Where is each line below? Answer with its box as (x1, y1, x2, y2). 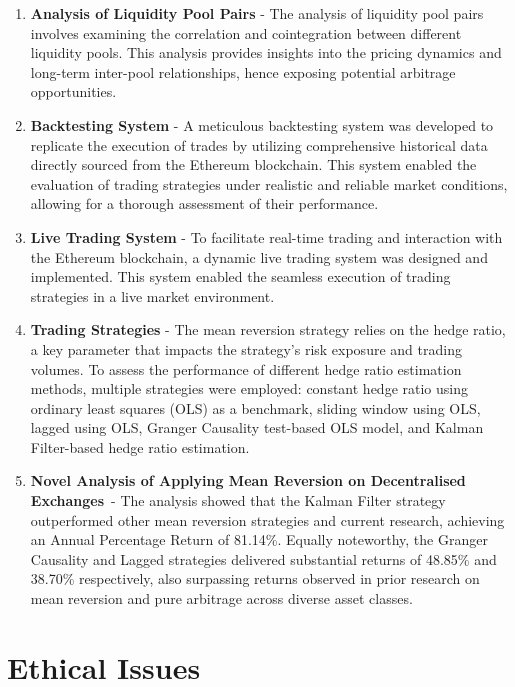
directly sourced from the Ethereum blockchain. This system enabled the (30, 154, 477, 175)
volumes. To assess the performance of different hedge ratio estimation (30, 358, 462, 379)
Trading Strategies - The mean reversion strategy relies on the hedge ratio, (30, 319, 506, 340)
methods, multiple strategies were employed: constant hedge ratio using (30, 378, 468, 399)
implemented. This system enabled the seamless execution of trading (30, 266, 451, 287)
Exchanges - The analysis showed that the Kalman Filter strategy (30, 490, 446, 511)
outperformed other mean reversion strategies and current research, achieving (30, 509, 505, 530)
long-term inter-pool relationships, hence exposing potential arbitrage (30, 61, 456, 82)
